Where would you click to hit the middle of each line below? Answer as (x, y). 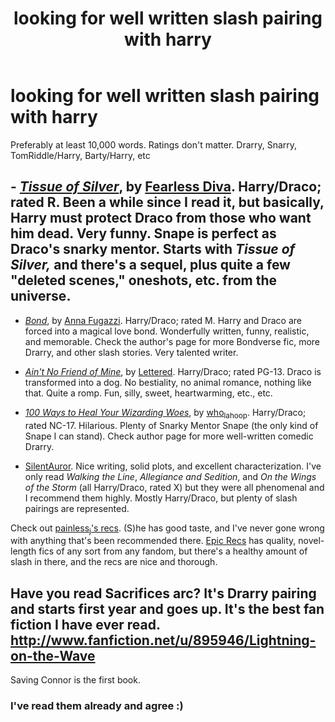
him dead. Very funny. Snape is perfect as (143, 233)
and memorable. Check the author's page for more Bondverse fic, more (172, 341)
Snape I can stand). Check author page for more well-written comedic (169, 436)
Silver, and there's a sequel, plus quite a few (150, 265)
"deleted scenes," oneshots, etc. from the (144, 280)
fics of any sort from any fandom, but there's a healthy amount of (173, 551)
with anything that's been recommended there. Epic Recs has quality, (153, 541)
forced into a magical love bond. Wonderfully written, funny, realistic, (167, 331)
